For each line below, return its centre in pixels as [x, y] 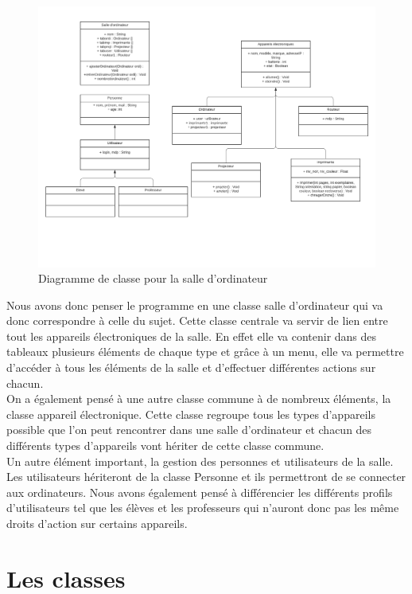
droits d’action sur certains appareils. [97, 524]
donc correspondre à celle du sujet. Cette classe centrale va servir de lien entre [197, 320]
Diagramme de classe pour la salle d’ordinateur [153, 278]
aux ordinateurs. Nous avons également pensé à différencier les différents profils [200, 492]
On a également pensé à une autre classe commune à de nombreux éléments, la [199, 399]
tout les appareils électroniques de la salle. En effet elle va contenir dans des [192, 336]
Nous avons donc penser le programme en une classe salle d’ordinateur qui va [195, 305]
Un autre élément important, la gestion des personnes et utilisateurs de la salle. [200, 461]
